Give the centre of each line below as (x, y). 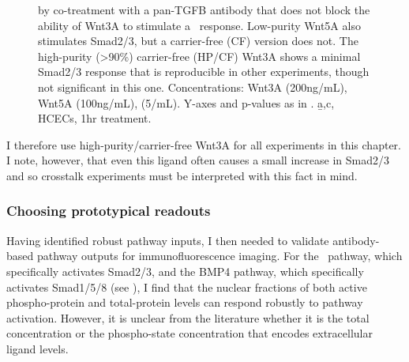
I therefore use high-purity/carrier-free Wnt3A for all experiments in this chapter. (204, 144)
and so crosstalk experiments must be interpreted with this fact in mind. (182, 175)
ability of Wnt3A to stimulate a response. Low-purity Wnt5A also (199, 25)
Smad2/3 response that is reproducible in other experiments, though (204, 72)
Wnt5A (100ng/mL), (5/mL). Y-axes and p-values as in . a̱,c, (186, 102)
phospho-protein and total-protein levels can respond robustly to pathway (185, 302)
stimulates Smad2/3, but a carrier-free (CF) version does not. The (198, 41)
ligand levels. (38, 348)
